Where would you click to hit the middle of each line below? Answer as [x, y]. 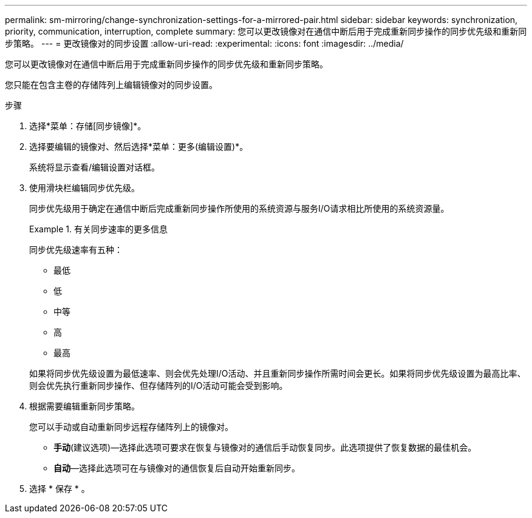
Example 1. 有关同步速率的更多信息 [98, 229]
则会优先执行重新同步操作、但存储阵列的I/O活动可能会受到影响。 [159, 385]
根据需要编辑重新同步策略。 [84, 406]
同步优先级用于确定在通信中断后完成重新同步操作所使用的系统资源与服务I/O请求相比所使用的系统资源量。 [239, 208]
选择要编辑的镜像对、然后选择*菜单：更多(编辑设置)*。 [139, 146]
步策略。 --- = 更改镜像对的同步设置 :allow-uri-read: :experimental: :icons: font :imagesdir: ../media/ [204, 43]
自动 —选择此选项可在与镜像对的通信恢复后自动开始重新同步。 [177, 468]
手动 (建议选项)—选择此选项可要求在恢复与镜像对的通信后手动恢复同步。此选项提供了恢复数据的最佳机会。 [265, 447]
